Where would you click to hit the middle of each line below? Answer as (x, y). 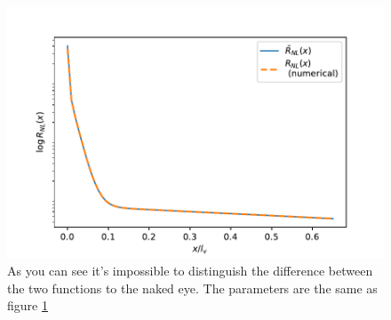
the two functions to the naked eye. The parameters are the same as (192, 288)
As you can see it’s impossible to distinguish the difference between (190, 271)
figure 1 (28, 305)
